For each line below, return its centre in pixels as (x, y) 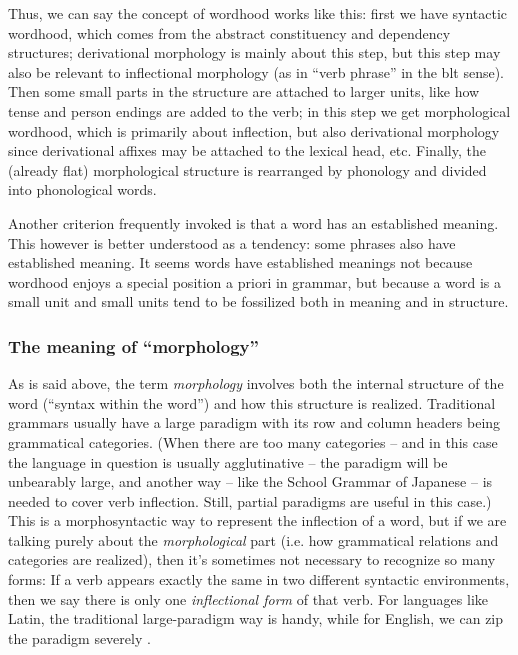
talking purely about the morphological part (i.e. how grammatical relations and (253, 539)
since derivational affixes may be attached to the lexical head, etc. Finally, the (247, 150)
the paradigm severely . (79, 637)
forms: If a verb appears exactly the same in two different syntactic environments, (259, 579)
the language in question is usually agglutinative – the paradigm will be (228, 461)
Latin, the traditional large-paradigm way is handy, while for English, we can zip (256, 618)
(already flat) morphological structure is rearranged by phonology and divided (247, 169)
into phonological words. (82, 189)
